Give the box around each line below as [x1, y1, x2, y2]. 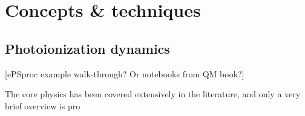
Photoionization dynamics [5, 39, 170, 57]
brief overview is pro [5, 99, 80, 112]
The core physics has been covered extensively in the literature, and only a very [5, 88, 301, 100]
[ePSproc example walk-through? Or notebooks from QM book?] [5, 67, 244, 80]
